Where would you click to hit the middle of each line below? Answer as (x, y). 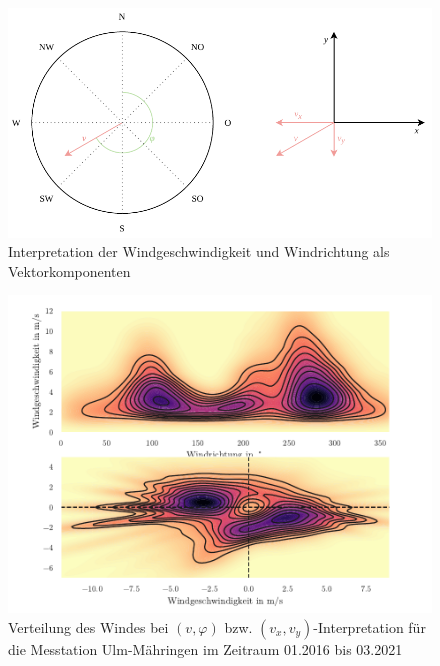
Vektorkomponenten (69, 270)
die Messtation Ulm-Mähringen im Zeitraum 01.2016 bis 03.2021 (205, 649)
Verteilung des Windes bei (88, 627)
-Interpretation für (369, 627)
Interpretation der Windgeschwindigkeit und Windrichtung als (199, 251)
